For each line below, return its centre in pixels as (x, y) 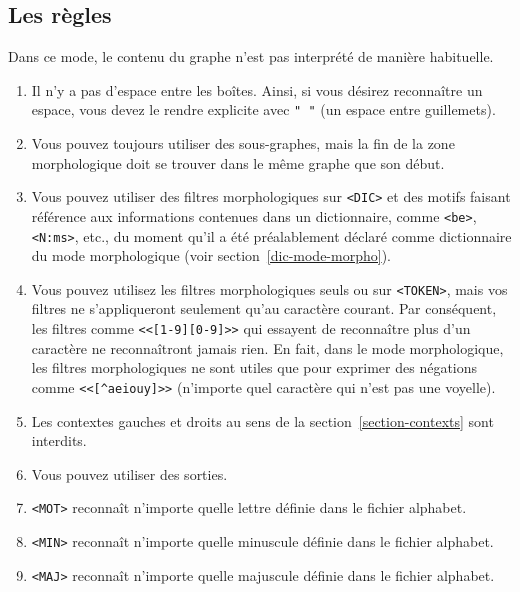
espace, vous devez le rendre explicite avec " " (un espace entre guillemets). (263, 109)
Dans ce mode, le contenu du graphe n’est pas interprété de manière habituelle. (251, 56)
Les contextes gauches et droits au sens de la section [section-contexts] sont (262, 420)
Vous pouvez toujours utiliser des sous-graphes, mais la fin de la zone (243, 143)
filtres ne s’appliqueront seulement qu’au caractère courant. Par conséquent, (264, 308)
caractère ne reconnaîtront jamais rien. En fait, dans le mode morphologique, (267, 347)
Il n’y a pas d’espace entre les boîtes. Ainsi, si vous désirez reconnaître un (257, 89)
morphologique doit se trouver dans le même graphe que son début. (238, 162)
